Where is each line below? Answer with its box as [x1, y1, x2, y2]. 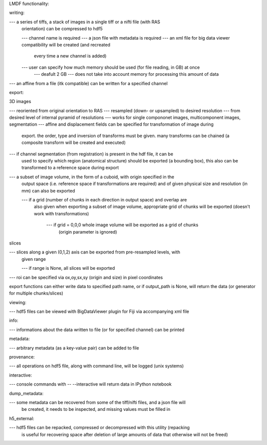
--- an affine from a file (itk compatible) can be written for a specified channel [9, 80, 168, 86]
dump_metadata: [9, 390, 44, 396]
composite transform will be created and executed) [21, 140, 126, 146]
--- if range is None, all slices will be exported [21, 265, 115, 271]
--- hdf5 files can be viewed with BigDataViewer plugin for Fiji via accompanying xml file [9, 308, 189, 314]
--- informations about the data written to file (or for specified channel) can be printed [9, 327, 185, 333]
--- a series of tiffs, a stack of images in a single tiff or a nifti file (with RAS [9, 19, 161, 25]
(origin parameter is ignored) [58, 229, 117, 235]
